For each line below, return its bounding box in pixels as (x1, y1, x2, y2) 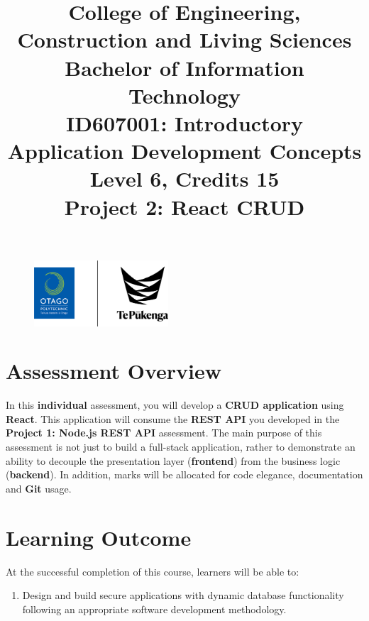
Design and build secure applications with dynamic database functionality (22, 588, 344, 603)
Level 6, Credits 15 (89, 164, 280, 193)
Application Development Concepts (7, 136, 362, 165)
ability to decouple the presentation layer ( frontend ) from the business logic (6, 453, 341, 468)
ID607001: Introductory (65, 108, 304, 137)
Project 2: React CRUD (64, 192, 305, 221)
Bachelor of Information (65, 53, 304, 82)
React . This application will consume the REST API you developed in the (6, 411, 340, 426)
